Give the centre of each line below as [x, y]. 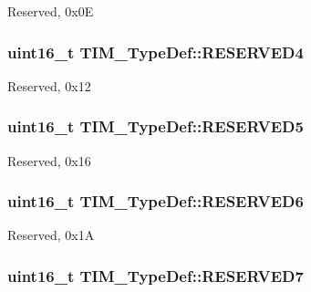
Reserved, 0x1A [51, 235]
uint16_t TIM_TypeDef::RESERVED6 [155, 201]
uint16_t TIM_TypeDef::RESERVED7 [155, 275]
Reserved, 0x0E [51, 11]
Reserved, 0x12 [49, 85]
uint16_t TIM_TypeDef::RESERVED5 [155, 126]
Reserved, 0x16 [49, 160]
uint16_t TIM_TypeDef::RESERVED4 [155, 52]
